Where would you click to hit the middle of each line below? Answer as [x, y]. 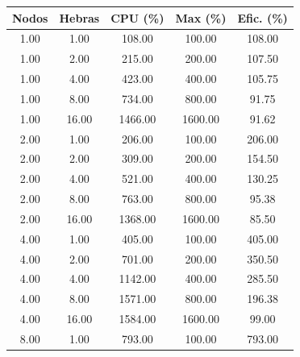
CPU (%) [137, 17]
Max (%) [201, 17]
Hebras [79, 17]
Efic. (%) [262, 17]
